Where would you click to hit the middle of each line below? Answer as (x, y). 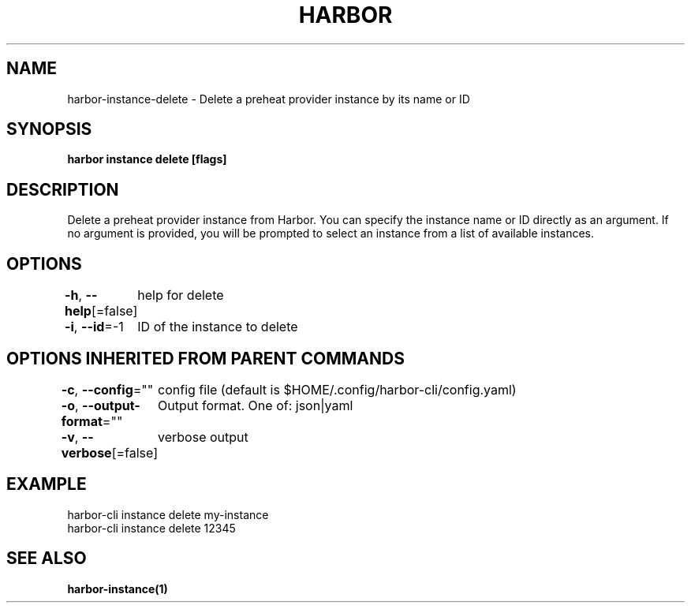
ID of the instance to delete (218, 327)
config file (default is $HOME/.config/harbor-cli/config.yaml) (337, 389)
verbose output (203, 437)
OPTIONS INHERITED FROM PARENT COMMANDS (205, 358)
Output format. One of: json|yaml (256, 405)
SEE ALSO (47, 559)
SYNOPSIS (49, 129)
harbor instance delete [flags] (147, 159)
